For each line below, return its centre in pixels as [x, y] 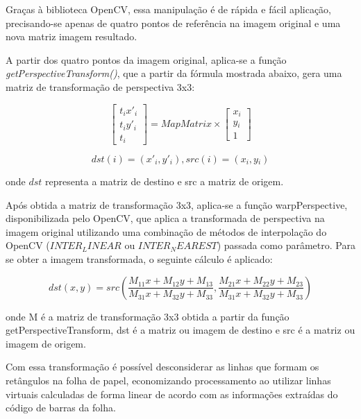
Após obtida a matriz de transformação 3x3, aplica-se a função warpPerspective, [177, 204]
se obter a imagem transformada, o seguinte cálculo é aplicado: [139, 259]
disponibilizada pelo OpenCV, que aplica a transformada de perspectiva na [165, 218]
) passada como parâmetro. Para [286, 245]
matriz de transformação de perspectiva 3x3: [100, 86]
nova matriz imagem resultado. [72, 36]
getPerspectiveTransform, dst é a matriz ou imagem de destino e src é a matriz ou [180, 330]
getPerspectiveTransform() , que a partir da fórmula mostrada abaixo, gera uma [174, 73]
